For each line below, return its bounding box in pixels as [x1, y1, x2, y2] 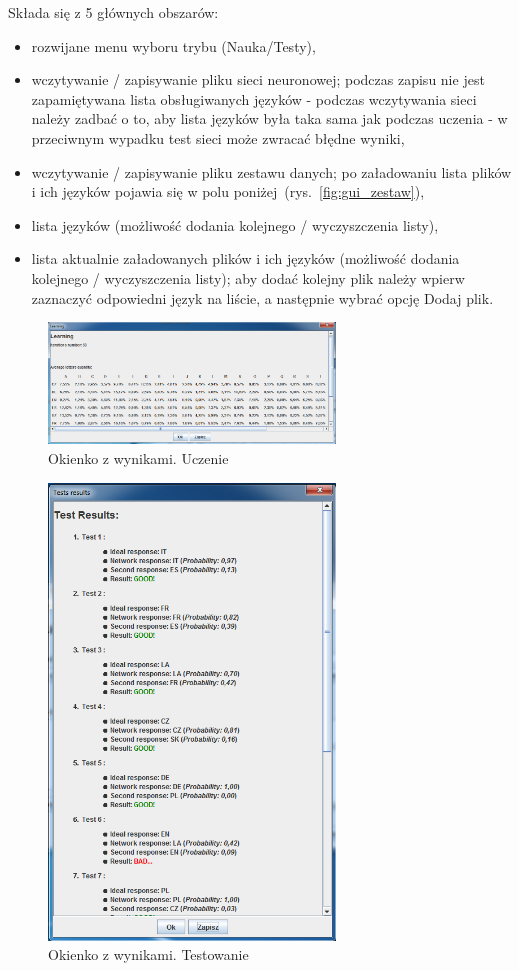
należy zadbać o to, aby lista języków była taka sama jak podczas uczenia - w [31, 108, 508, 129]
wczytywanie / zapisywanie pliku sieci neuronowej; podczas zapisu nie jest [31, 69, 485, 90]
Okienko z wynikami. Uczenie [48, 447, 229, 468]
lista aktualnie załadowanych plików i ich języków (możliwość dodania [31, 248, 460, 269]
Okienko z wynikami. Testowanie [48, 944, 249, 965]
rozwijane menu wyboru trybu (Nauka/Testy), [31, 35, 316, 56]
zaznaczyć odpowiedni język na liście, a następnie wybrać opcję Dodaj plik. [31, 287, 494, 308]
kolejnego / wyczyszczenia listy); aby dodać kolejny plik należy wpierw [31, 267, 465, 288]
